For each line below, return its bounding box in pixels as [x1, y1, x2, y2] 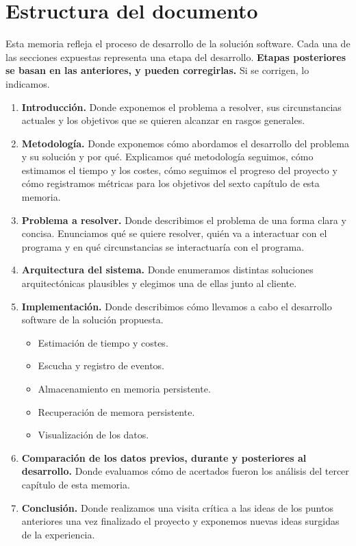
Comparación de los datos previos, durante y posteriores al [21, 450, 307, 464]
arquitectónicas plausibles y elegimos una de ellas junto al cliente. [21, 276, 297, 290]
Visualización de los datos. [38, 427, 149, 442]
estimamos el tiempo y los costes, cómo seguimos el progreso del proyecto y [21, 162, 338, 177]
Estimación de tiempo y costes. [38, 335, 168, 349]
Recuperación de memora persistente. [38, 404, 195, 419]
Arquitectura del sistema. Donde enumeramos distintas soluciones [21, 262, 314, 277]
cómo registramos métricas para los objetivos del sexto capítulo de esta [21, 176, 320, 190]
